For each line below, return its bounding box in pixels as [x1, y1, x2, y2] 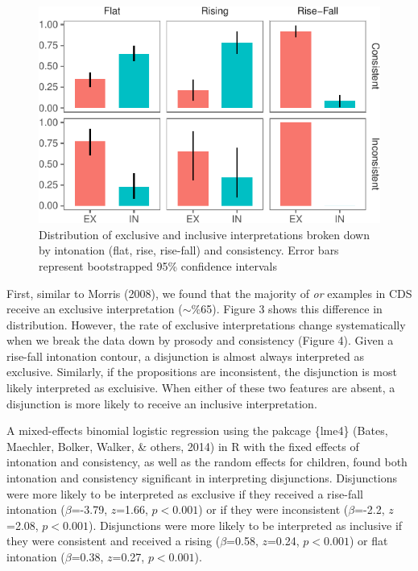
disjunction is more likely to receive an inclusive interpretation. [6, 395, 317, 412]
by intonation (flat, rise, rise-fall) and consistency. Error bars [39, 242, 339, 259]
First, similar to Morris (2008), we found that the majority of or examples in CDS [6, 284, 412, 301]
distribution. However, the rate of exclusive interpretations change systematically [6, 316, 406, 333]
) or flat [349, 532, 388, 549]
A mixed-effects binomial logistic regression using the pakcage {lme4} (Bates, [6, 422, 388, 439]
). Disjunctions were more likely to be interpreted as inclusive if [88, 516, 403, 533]
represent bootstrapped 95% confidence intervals [39, 257, 277, 274]
